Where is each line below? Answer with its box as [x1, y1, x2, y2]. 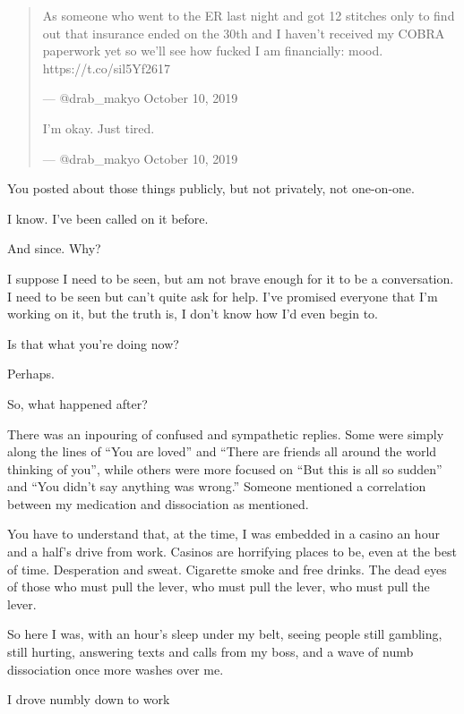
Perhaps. [7, 364, 55, 383]
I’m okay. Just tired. [42, 118, 155, 137]
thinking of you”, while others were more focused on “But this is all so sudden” [7, 459, 443, 478]
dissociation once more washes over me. [7, 659, 224, 678]
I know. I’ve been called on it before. [7, 208, 209, 227]
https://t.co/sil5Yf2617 [42, 58, 170, 77]
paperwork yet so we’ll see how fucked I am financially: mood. [42, 41, 383, 60]
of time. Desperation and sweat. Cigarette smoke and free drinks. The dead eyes [7, 559, 447, 578]
